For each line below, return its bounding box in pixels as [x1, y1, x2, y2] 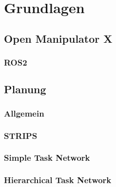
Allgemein [4, 107, 44, 119]
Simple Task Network [4, 152, 90, 164]
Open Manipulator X [4, 31, 113, 46]
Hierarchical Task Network [4, 174, 112, 186]
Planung [4, 82, 46, 97]
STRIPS [4, 129, 38, 141]
